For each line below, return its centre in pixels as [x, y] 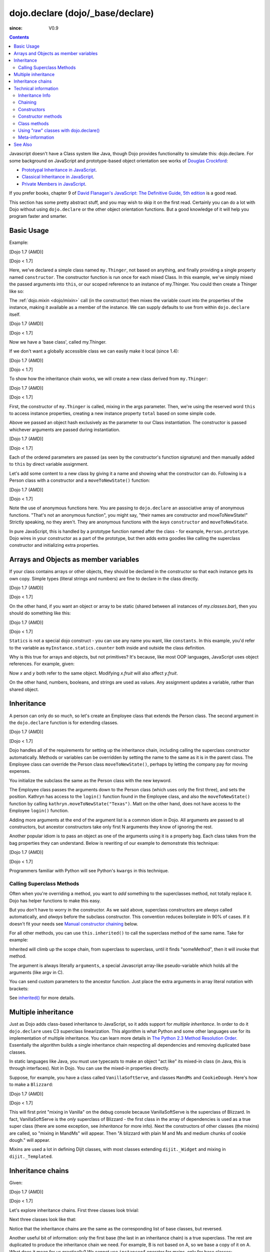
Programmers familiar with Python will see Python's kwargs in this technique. [89, 870]
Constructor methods [40, 116]
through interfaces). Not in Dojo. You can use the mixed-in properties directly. [89, 1068]
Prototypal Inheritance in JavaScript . [59, 170]
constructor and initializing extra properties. [54, 545]
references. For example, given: [42, 664]
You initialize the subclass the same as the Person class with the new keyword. [90, 780]
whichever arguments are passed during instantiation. [65, 429]
